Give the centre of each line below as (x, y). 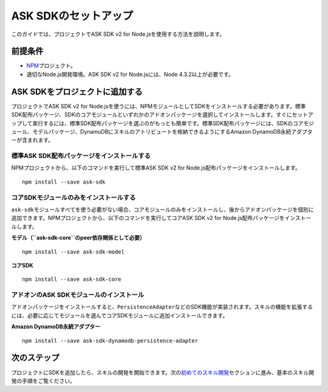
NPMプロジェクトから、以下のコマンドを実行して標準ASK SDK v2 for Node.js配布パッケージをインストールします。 (156, 168)
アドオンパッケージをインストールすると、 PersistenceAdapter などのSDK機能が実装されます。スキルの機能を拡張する (162, 307)
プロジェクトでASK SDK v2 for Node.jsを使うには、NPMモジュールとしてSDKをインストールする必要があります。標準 (159, 106)
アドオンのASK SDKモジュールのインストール (78, 295)
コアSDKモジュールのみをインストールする (73, 198)
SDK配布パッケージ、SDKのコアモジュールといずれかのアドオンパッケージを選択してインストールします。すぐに (152, 115)
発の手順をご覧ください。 (43, 380)
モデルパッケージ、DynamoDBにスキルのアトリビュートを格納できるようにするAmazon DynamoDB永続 (162, 131)
